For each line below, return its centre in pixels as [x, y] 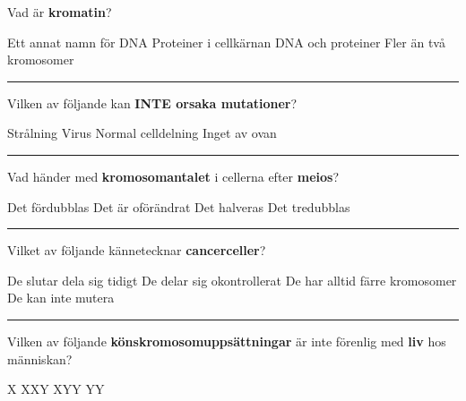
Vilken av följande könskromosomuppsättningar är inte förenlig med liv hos [227, 341]
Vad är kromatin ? [60, 12]
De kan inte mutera [61, 298]
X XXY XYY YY [56, 389]
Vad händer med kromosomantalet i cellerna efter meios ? [173, 176]
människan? [40, 358]
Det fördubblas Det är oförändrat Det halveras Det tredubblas [179, 206]
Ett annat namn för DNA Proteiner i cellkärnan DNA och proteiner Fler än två [226, 42]
